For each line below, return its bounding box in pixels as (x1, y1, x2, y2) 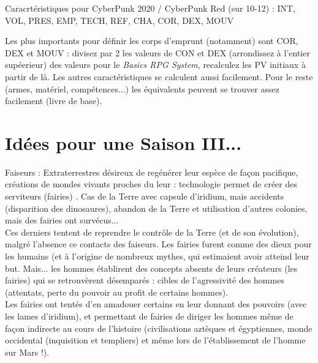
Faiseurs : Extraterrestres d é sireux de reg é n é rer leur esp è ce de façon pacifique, (5, 165, 298, 178)
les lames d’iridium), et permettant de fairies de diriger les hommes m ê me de (5, 310, 293, 322)
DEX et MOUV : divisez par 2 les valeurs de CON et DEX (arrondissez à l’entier (5, 46, 310, 59)
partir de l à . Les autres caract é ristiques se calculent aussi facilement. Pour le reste (5, 70, 313, 83)
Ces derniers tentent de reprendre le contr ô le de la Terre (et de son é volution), (5, 225, 299, 238)
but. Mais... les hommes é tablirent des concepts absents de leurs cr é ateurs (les (5, 261, 298, 274)
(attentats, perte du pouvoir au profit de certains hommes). (5, 285, 229, 298)
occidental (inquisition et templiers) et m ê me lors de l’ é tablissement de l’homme (5, 334, 306, 346)
